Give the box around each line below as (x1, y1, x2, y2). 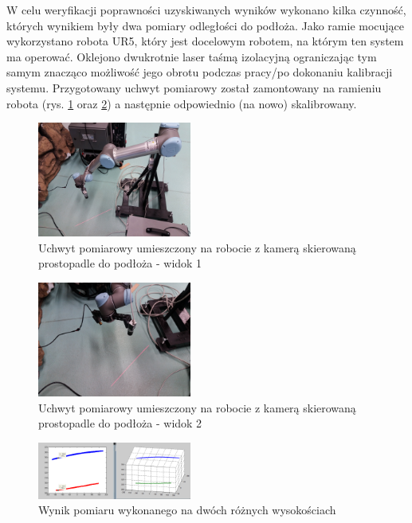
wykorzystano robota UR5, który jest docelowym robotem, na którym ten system (6, 33, 404, 49)
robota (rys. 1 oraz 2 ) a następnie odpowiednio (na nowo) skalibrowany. (6, 95, 357, 111)
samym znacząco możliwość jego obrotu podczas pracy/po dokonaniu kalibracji (6, 64, 393, 80)
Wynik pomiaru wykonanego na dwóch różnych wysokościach (38, 502, 336, 518)
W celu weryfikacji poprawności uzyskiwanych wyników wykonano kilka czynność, (6, 2, 406, 18)
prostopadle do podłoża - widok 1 (38, 255, 202, 271)
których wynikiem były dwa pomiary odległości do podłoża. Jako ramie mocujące (6, 17, 405, 33)
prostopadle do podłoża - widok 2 (38, 415, 202, 431)
